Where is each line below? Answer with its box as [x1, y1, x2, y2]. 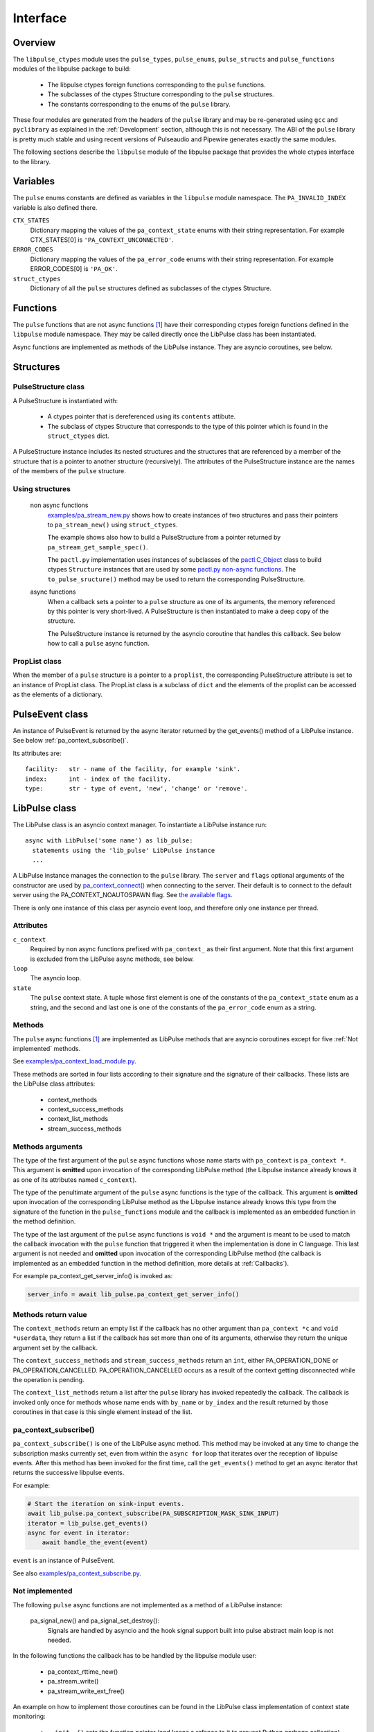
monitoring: [12, 1712, 46, 1721]
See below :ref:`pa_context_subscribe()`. [12, 736, 129, 745]
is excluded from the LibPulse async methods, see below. [30, 955, 194, 963]
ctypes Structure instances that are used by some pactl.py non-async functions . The [47, 565, 296, 574]
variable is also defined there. [12, 203, 98, 211]
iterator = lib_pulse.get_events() [27, 1519, 148, 1527]
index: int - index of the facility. [25, 775, 172, 783]
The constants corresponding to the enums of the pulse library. [47, 100, 231, 108]
